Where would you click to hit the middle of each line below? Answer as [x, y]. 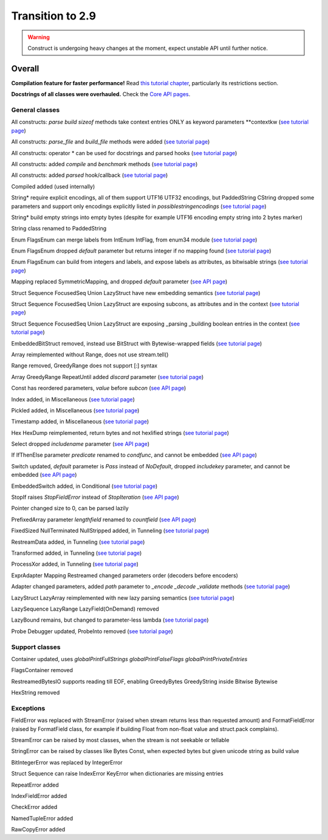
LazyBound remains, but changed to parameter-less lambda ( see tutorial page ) [110, 620]
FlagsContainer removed [42, 670]
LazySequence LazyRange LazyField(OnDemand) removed [85, 609]
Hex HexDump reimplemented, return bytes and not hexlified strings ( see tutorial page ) [120, 432]
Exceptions [28, 708]
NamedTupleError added [42, 818]
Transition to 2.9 [54, 16]
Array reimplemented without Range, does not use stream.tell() [90, 354]
